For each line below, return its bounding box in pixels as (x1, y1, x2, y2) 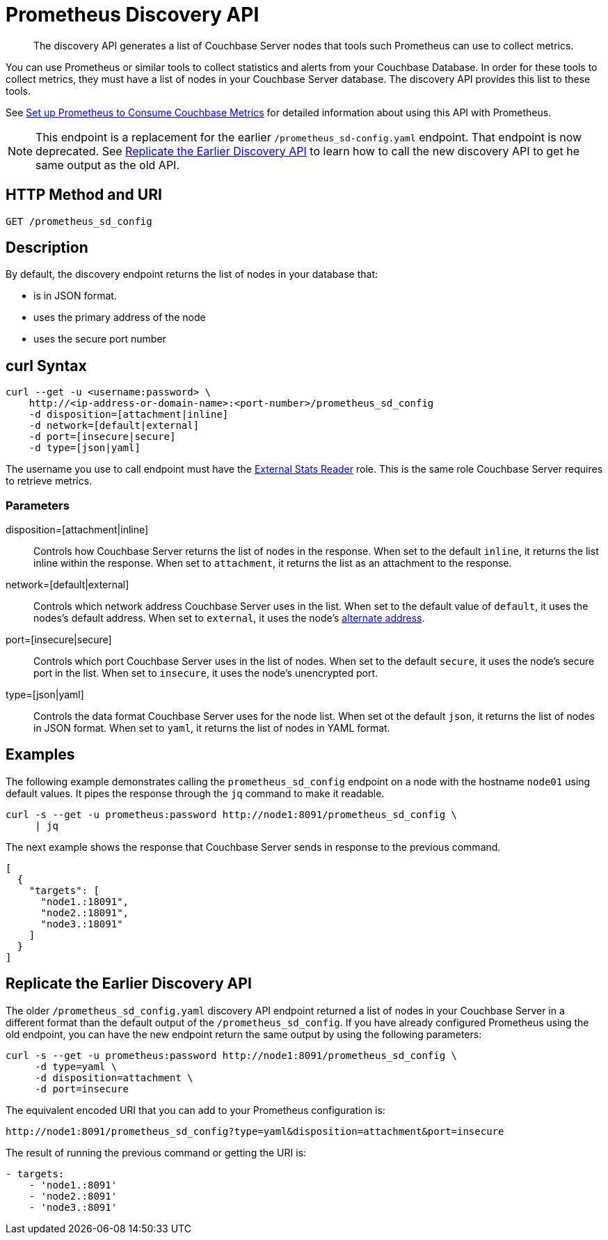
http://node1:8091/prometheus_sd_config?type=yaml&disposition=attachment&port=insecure (6, 1125, 504, 1137)
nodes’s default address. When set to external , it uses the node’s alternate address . (33, 612, 425, 625)
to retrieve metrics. (6, 475, 93, 487)
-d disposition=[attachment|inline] (29, 409, 229, 421)
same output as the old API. (35, 157, 179, 172)
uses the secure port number (33, 333, 166, 345)
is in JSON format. (33, 290, 117, 302)
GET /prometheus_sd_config (6, 215, 152, 227)
